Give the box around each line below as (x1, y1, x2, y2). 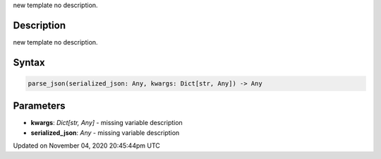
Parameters (13, 100, 66, 112)
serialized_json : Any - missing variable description (30, 128, 180, 137)
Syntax (13, 57, 45, 69)
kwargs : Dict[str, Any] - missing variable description (30, 119, 183, 127)
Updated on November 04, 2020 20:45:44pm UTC (13, 141, 160, 150)
